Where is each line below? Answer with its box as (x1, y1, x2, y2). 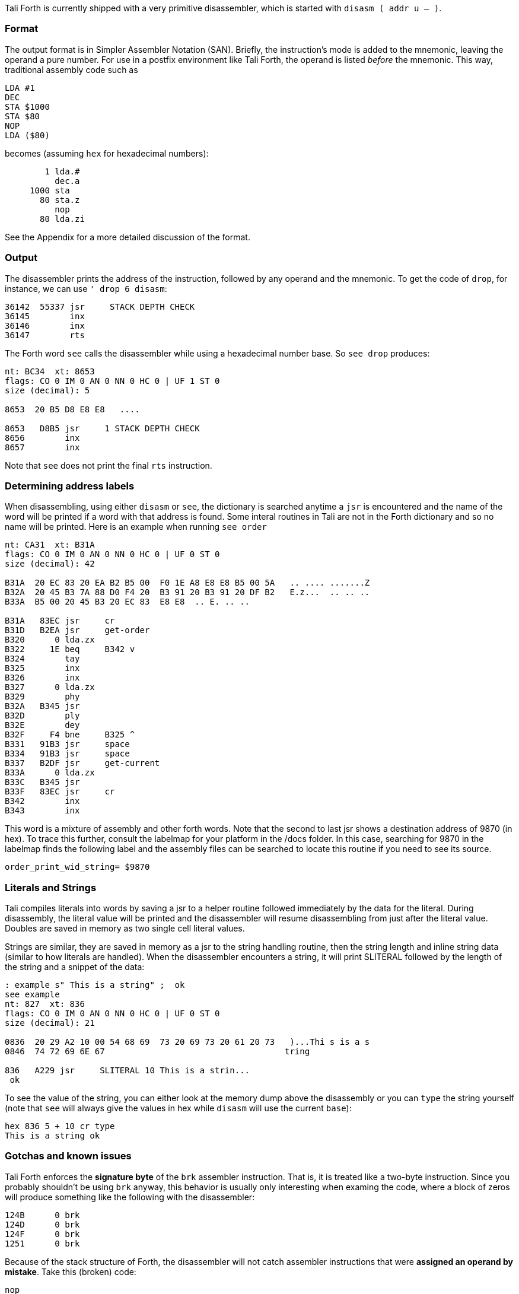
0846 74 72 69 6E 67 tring (5, 1047, 310, 1056)
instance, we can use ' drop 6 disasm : (5, 283, 167, 294)
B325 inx (5, 663, 80, 673)
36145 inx (5, 311, 85, 321)
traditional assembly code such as (5, 64, 138, 75)
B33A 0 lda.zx (5, 768, 95, 778)
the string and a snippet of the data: (5, 962, 145, 972)
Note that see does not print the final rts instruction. (5, 460, 212, 470)
